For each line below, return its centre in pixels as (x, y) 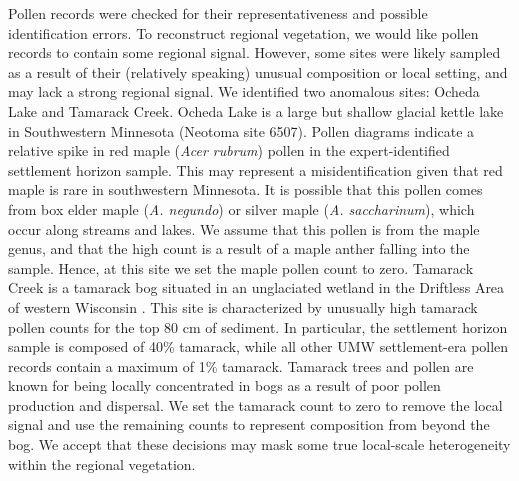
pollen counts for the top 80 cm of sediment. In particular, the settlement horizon (258, 326)
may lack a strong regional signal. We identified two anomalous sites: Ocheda (244, 91)
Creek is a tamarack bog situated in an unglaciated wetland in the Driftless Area (256, 287)
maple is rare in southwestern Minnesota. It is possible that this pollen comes (245, 189)
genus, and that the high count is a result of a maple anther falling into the (239, 248)
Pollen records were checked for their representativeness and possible (218, 13)
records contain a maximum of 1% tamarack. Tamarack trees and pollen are (241, 365)
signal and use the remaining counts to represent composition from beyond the (249, 424)
